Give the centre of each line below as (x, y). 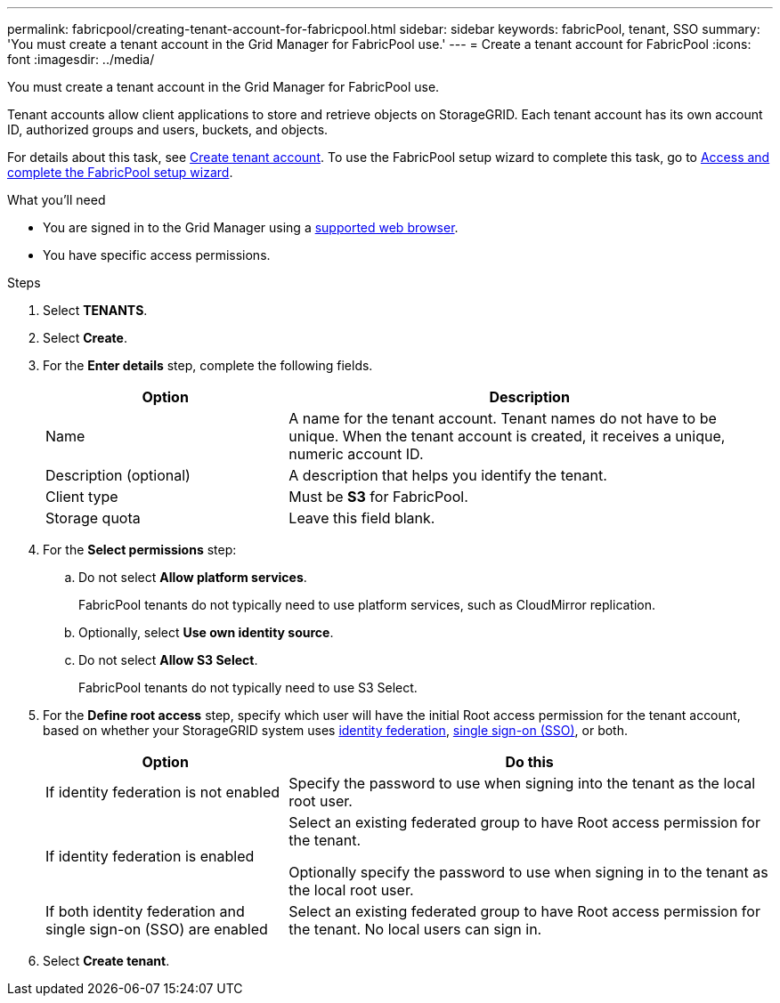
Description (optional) (118, 475)
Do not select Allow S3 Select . (168, 660)
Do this (529, 762)
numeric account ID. (356, 454)
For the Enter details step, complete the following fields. (208, 365)
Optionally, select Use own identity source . (206, 632)
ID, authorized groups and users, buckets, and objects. (168, 129)
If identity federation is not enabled (163, 792)
